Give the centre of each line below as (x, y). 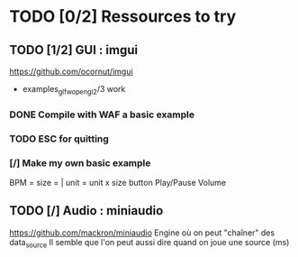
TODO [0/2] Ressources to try (123, 17)
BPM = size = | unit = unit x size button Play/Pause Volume (118, 182)
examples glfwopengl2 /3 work (74, 90)
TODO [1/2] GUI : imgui (73, 50)
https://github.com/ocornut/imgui (71, 71)
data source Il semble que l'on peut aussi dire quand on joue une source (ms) (149, 243)
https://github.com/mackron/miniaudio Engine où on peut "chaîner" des (142, 233)
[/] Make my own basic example (80, 162)
